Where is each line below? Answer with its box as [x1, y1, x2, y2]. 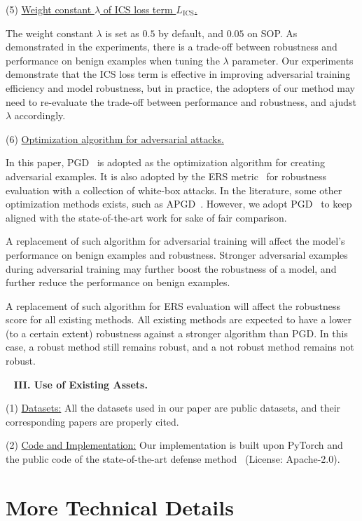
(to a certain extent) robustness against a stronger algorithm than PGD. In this [6, 325, 348, 340]
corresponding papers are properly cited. [6, 414, 179, 428]
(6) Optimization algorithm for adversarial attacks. [6, 131, 224, 146]
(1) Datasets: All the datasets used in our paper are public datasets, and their [6, 400, 341, 415]
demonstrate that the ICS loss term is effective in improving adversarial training [6, 67, 351, 81]
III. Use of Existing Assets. [13, 377, 148, 391]
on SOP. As [247, 25, 298, 40]
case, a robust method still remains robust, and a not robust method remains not [6, 339, 354, 354]
